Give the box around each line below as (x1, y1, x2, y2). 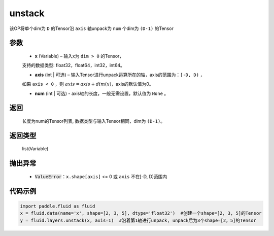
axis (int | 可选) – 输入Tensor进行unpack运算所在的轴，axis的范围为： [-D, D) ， (35, 72, 205, 78)
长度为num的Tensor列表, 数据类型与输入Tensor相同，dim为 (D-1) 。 (22, 118, 165, 124)
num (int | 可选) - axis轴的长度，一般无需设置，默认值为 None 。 (35, 90, 169, 96)
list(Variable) (22, 146, 49, 152)
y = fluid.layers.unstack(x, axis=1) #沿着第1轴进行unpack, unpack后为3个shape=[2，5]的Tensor (20, 217, 256, 223)
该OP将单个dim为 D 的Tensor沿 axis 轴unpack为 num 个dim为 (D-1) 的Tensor (9, 25, 174, 31)
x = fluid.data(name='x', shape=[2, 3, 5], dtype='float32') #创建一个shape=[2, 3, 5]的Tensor (20, 211, 262, 216)
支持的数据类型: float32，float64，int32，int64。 (22, 62, 125, 69)
